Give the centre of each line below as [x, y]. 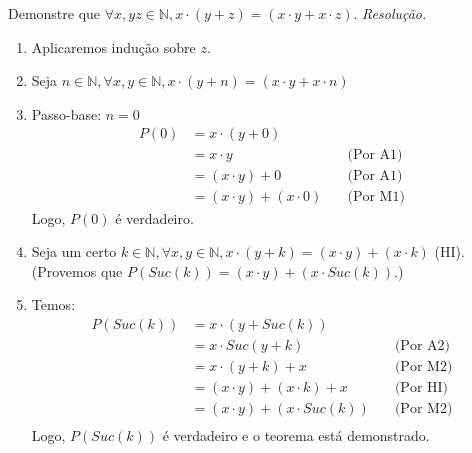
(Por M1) [376, 197]
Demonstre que [54, 13]
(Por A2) [422, 345]
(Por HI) [421, 387]
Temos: [53, 304]
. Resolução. [390, 13]
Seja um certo [74, 251]
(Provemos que [77, 270]
